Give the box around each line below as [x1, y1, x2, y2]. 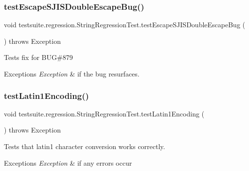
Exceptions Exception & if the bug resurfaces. [4, 69, 140, 78]
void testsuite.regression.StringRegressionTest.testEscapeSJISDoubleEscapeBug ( [4, 19, 245, 30]
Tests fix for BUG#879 [4, 52, 73, 62]
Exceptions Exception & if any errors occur [4, 157, 132, 168]
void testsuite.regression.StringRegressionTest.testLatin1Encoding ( [4, 108, 205, 118]
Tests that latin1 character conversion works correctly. [4, 141, 165, 151]
